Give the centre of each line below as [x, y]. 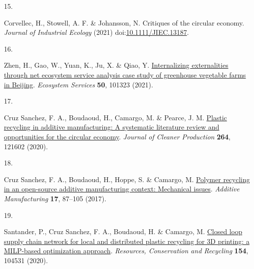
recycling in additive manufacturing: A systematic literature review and [112, 127]
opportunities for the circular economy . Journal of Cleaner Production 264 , [117, 136]
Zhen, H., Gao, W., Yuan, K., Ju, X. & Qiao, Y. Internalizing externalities [116, 65]
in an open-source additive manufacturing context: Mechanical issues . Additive [122, 189]
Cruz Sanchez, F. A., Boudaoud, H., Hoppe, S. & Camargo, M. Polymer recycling [127, 179]
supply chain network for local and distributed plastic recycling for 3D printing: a [127, 241]
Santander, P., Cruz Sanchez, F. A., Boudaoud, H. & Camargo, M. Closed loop [123, 231]
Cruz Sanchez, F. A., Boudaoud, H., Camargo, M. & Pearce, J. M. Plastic [115, 117]
